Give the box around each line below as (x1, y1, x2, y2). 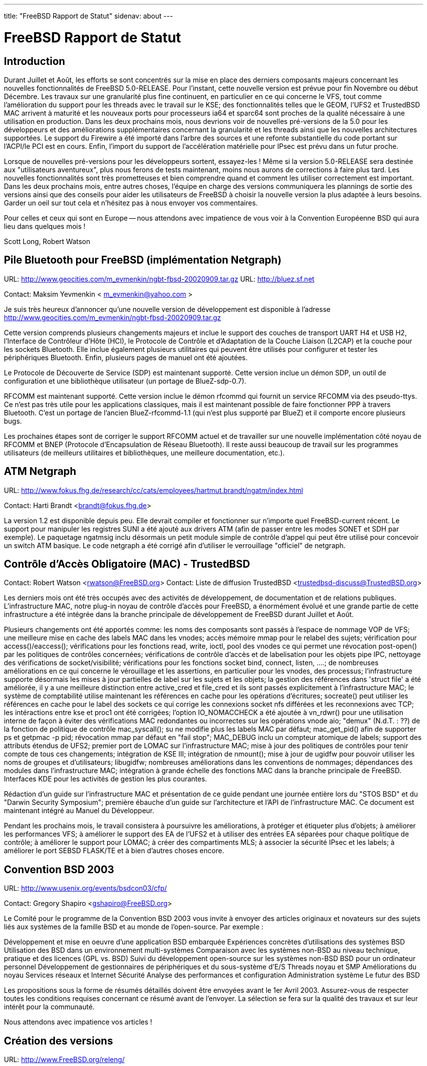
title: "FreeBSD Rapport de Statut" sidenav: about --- (4, 12, 173, 20)
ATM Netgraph (4, 465, 77, 478)
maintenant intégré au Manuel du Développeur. (4, 806, 155, 815)
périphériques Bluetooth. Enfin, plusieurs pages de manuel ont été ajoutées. (4, 353, 248, 362)
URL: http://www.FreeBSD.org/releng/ (4, 1055, 125, 1064)
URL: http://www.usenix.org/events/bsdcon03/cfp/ (4, 884, 167, 893)
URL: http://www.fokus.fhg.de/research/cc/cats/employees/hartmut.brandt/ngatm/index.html (4, 486, 303, 494)
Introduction (4, 55, 65, 67)
